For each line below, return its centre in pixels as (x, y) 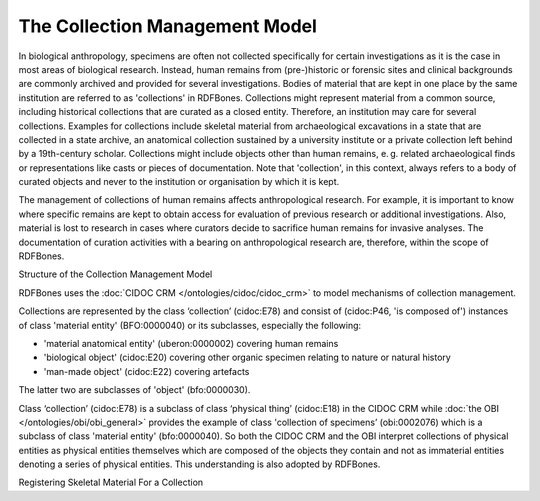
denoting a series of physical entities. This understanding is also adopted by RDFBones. (199, 464)
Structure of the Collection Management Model (115, 274)
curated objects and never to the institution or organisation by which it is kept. (179, 182)
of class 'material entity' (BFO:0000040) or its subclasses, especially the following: (190, 325)
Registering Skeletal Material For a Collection (111, 482)
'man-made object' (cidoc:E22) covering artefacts (146, 371)
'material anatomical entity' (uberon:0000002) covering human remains (191, 343)
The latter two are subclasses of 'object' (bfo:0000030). (134, 390)
